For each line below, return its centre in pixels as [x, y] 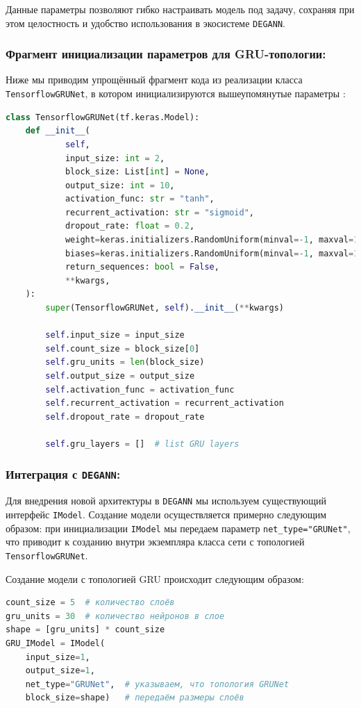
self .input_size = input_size [115, 335]
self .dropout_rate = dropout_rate [125, 417]
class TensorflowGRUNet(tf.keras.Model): [103, 117]
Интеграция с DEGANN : [63, 474]
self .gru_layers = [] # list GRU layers [142, 444]
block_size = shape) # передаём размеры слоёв [135, 698]
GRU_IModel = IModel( [56, 643]
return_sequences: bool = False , [142, 267]
